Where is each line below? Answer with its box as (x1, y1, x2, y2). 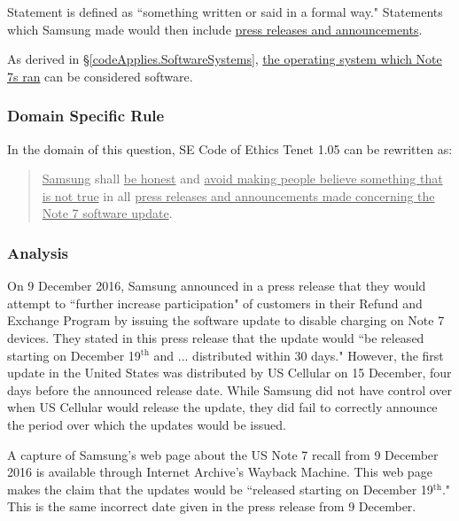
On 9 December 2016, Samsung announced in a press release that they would (7, 276, 426, 295)
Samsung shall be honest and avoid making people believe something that (42, 169, 443, 188)
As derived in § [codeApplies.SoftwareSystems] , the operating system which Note (7, 50, 442, 68)
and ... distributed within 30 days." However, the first (153, 346, 444, 364)
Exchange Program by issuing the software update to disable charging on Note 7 (7, 311, 445, 330)
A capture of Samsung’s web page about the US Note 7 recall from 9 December (7, 445, 439, 463)
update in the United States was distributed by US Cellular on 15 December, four (7, 363, 452, 382)
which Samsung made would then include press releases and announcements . (7, 19, 423, 38)
